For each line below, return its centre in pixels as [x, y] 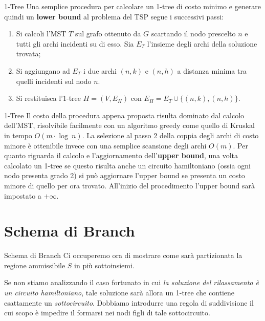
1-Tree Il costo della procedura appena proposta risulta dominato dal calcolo [124, 115]
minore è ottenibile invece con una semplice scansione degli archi [105, 145]
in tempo [18, 135]
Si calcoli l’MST [41, 34]
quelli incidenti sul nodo [54, 81]
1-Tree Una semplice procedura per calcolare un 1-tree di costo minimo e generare [133, 6]
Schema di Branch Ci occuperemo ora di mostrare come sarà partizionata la [123, 255]
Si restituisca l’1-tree [49, 98]
